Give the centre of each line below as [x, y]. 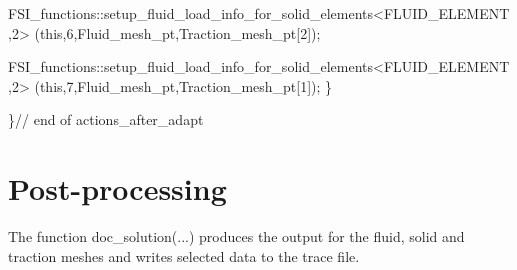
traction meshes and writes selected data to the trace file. [184, 255]
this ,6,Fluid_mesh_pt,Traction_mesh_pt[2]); [180, 32]
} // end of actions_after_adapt [106, 119]
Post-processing [117, 188]
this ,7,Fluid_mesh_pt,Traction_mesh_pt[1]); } [186, 85]
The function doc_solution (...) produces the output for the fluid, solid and [236, 236]
